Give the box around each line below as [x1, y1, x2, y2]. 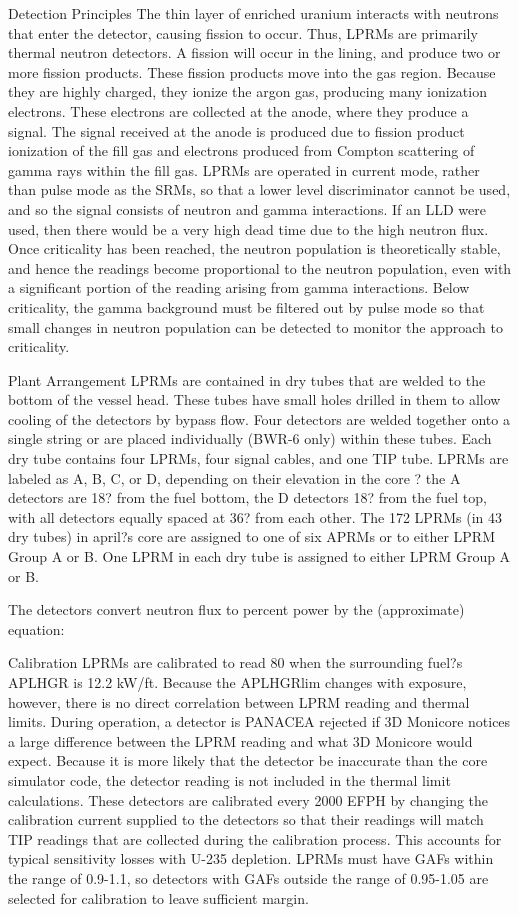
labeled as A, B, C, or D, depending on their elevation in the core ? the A [8, 467, 461, 488]
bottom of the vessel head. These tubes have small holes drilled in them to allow [8, 389, 501, 410]
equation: [8, 618, 65, 639]
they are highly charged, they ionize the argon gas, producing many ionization [8, 81, 487, 102]
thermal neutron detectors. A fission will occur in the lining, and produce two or [8, 42, 501, 63]
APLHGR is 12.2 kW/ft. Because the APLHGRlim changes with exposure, [8, 672, 467, 692]
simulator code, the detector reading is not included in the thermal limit [8, 769, 451, 790]
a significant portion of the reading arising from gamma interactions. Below [8, 277, 470, 298]
